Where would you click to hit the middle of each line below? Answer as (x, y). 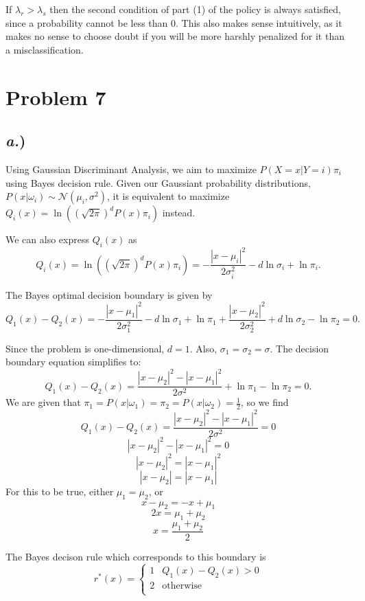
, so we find (264, 402)
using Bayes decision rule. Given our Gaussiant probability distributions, (158, 182)
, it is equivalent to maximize (168, 196)
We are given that (43, 402)
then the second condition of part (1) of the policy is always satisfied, (195, 9)
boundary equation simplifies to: (73, 362)
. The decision (299, 348)
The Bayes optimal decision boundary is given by (109, 294)
